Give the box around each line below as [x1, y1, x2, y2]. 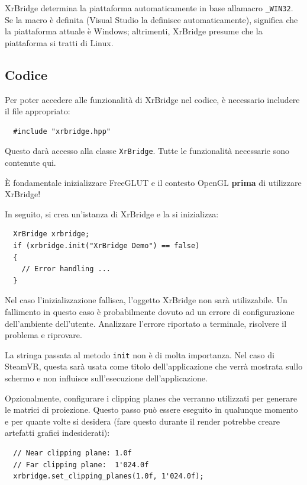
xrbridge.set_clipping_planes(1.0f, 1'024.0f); [13, 472, 204, 481]
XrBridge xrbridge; [13, 230, 90, 239]
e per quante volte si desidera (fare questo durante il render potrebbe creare [5, 415, 280, 427]
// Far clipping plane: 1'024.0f [13, 460, 149, 469]
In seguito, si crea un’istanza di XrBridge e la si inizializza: [5, 207, 219, 220]
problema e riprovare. [5, 329, 82, 341]
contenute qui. [5, 156, 56, 169]
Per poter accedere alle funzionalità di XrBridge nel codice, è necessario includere [5, 93, 300, 105]
